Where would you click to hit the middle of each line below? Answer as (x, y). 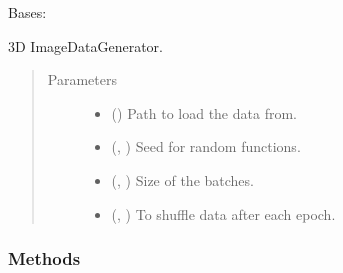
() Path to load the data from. (204, 112)
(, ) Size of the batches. (182, 179)
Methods (44, 258)
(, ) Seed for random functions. (206, 146)
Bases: (27, 12)
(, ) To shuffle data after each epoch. (223, 213)
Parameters (82, 79)
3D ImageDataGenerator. (85, 45)
